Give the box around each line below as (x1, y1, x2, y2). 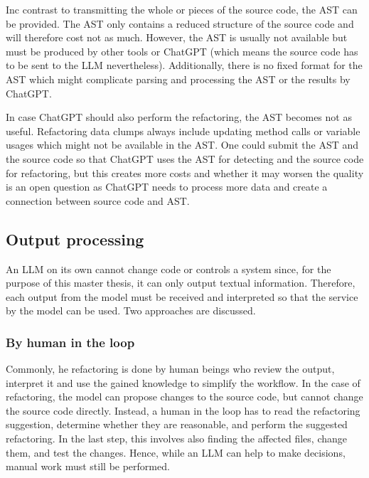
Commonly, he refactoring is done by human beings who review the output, (6, 361, 335, 376)
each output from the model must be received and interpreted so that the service (6, 289, 358, 304)
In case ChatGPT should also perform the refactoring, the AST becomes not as (6, 110, 352, 124)
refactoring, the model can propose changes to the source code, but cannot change (6, 389, 363, 404)
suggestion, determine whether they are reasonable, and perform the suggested (6, 417, 348, 432)
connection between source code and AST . (6, 193, 190, 208)
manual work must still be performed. (6, 459, 170, 474)
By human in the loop (6, 333, 135, 351)
